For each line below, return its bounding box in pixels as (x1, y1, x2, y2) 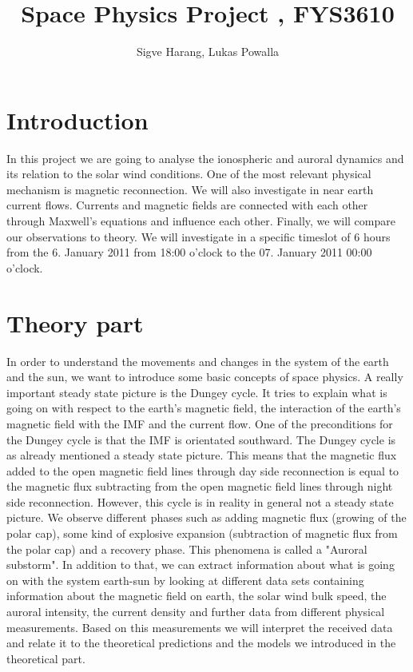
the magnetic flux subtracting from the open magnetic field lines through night (6, 478, 393, 495)
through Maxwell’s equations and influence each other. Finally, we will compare (6, 213, 395, 229)
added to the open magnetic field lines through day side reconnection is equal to (6, 462, 399, 479)
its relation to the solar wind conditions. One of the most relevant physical (6, 165, 371, 182)
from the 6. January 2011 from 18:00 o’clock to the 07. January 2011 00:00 (6, 244, 372, 260)
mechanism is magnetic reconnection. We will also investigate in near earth (6, 181, 374, 197)
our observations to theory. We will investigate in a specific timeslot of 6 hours (6, 228, 391, 245)
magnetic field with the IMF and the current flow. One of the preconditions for (6, 415, 393, 431)
